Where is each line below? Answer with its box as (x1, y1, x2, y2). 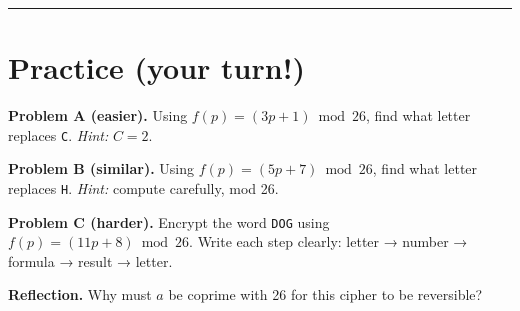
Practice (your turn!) (8, 47, 305, 88)
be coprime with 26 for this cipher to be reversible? (168, 284, 483, 305)
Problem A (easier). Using (8, 105, 188, 126)
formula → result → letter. (8, 250, 173, 271)
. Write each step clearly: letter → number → (189, 231, 468, 252)
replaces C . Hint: (8, 124, 109, 145)
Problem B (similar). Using (8, 158, 195, 179)
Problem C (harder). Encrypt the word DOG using (8, 211, 330, 232)
